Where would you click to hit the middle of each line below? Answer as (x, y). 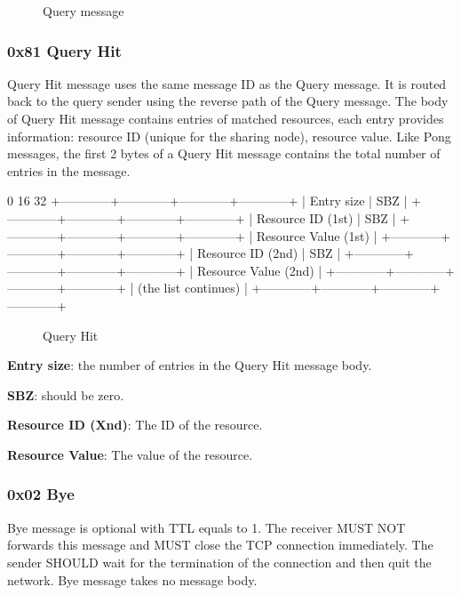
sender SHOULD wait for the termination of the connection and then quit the (219, 562)
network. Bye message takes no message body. (132, 579)
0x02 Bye (41, 494)
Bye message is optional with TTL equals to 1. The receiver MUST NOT (207, 527)
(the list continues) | (192, 288)
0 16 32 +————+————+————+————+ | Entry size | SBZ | (207, 201)
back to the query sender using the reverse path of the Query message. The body (228, 101)
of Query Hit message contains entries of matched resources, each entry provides (226, 118)
